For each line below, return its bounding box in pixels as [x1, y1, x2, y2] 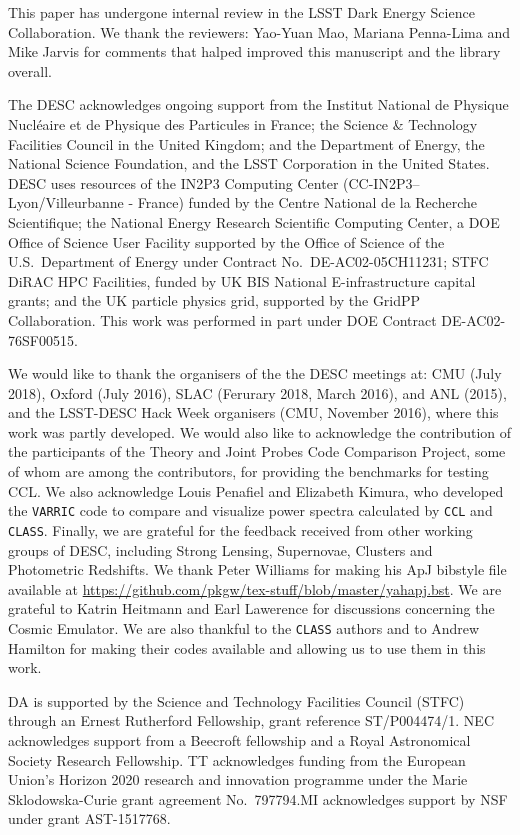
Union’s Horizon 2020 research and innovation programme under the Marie [8, 769, 468, 790]
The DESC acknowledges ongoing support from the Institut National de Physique [8, 94, 509, 115]
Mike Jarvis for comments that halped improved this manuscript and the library [8, 41, 501, 62]
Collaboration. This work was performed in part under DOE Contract [8, 309, 437, 330]
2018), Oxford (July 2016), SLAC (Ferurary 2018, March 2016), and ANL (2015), [8, 382, 507, 403]
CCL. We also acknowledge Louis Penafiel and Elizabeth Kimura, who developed [8, 480, 504, 501]
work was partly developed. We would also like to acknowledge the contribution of [8, 421, 512, 442]
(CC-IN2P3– [343, 172, 420, 193]
